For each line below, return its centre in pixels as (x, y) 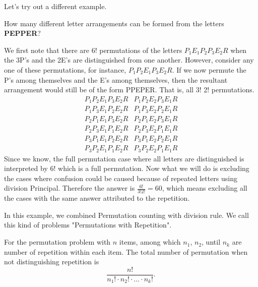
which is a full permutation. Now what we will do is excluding (154, 168)
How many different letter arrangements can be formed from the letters (114, 23)
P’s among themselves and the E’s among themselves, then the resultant (116, 79)
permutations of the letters (141, 50)
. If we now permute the (209, 69)
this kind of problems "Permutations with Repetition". (88, 225)
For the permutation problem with (57, 242)
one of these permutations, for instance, (65, 69)
